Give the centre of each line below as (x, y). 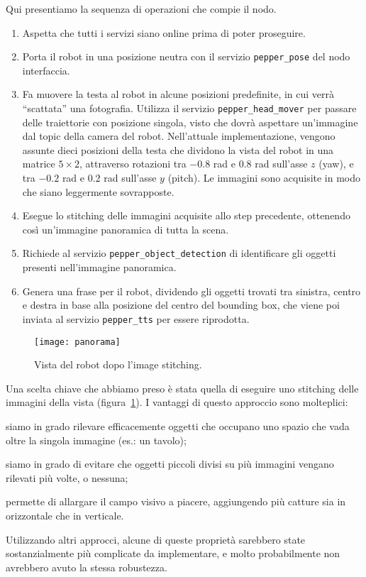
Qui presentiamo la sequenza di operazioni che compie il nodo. (141, 9)
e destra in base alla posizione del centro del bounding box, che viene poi (181, 305)
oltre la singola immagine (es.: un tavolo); (96, 440)
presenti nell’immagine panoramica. (99, 267)
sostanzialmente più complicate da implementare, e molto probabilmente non (173, 553)
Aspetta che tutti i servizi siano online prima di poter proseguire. (164, 32)
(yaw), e (336, 164)
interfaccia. (46, 70)
